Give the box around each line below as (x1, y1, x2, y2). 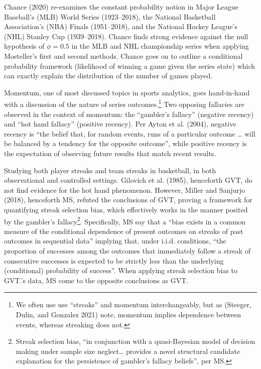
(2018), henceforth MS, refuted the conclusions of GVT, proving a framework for (4, 194, 252, 205)
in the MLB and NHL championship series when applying (71, 41, 249, 51)
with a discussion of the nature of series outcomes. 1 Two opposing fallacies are (4, 97, 244, 109)
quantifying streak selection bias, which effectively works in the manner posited (4, 204, 248, 214)
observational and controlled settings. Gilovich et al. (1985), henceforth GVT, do (4, 175, 252, 185)
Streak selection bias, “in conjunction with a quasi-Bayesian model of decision (16, 336, 255, 346)
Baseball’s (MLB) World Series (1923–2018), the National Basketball (4, 11, 216, 22)
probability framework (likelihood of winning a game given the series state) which (4, 60, 255, 71)
